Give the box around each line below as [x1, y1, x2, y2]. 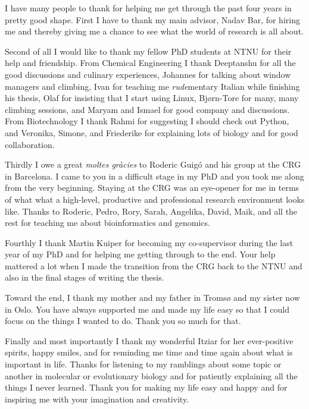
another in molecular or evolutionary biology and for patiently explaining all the [5, 369, 298, 382]
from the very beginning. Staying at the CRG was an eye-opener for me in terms [5, 181, 299, 194]
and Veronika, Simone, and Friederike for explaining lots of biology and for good [5, 126, 298, 139]
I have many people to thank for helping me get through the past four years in [5, 2, 292, 14]
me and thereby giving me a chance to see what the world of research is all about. [5, 25, 304, 37]
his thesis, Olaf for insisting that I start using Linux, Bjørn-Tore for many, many [5, 92, 299, 104]
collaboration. [5, 138, 55, 150]
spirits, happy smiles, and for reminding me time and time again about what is [5, 346, 293, 358]
